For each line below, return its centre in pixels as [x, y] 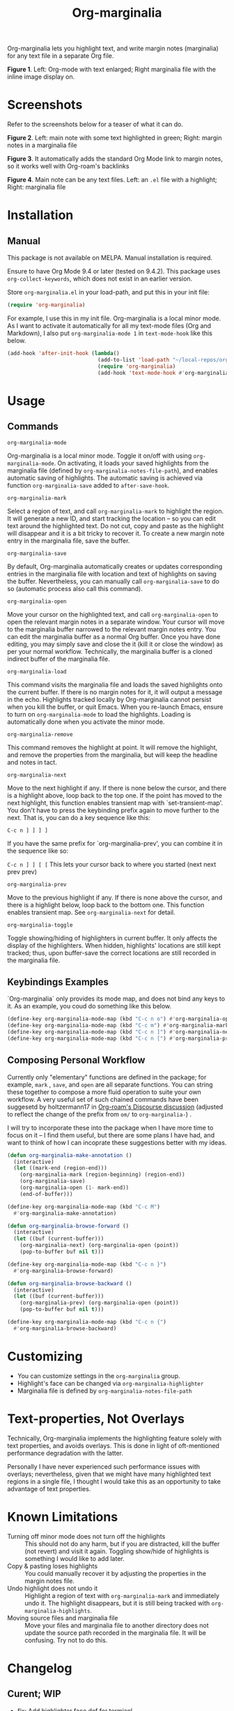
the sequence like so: [38, 851]
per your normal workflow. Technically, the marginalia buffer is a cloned [110, 651]
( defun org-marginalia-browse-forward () [68, 1226]
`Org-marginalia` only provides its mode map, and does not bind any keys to [116, 999]
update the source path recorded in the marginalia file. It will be [116, 1632]
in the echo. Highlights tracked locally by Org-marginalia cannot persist [109, 699]
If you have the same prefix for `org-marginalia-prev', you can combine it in [115, 843]
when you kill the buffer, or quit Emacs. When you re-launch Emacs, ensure [115, 707]
